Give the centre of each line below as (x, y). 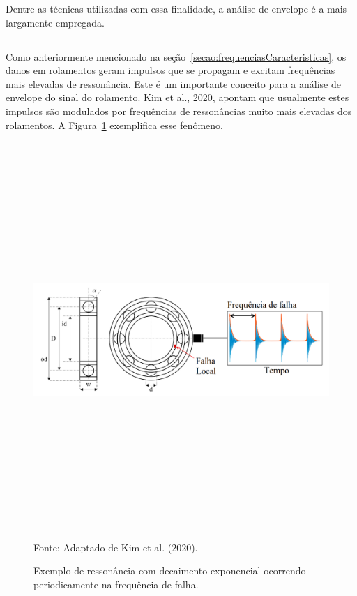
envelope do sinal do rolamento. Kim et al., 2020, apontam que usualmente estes (177, 97)
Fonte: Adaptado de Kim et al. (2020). (116, 547)
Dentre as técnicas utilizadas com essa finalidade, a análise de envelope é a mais (176, 8)
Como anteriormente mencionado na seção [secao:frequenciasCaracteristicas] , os (176, 56)
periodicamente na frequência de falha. (116, 584)
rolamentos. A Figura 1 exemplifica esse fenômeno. (114, 125)
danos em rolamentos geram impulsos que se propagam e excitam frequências (170, 70)
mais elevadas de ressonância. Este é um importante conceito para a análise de (173, 83)
